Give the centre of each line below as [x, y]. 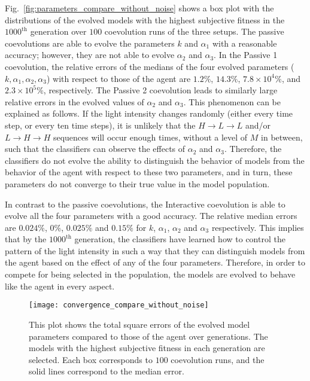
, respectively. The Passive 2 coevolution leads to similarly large [160, 90]
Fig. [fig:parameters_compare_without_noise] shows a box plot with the [139, 8]
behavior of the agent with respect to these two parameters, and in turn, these [149, 172]
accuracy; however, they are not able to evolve [90, 55]
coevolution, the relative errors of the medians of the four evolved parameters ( [150, 66]
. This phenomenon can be [232, 101]
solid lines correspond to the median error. [107, 371]
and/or [258, 125]
